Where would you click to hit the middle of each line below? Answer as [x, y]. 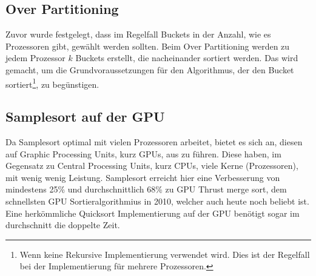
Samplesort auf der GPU [85, 117]
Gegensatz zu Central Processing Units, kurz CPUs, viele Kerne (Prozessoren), [152, 166]
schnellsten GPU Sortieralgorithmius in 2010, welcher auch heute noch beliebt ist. [157, 201]
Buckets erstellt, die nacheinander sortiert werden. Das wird [187, 58]
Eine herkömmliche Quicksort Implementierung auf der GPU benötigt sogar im [153, 213]
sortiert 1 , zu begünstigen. [52, 83]
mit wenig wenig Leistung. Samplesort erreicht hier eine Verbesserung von [143, 177]
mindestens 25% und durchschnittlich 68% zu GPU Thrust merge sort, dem [146, 189]
